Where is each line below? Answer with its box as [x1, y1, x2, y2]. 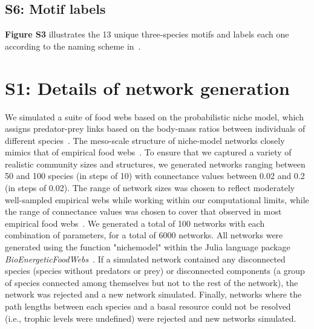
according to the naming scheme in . [5, 39, 141, 52]
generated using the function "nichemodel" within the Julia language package [5, 241, 290, 253]
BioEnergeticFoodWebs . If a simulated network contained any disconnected [5, 252, 286, 265]
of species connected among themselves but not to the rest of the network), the [5, 276, 298, 288]
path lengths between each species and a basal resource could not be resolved [5, 300, 291, 313]
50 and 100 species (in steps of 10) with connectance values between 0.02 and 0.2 [5, 169, 305, 182]
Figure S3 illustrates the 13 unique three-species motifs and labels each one [5, 28, 289, 41]
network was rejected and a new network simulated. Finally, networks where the [5, 288, 302, 301]
